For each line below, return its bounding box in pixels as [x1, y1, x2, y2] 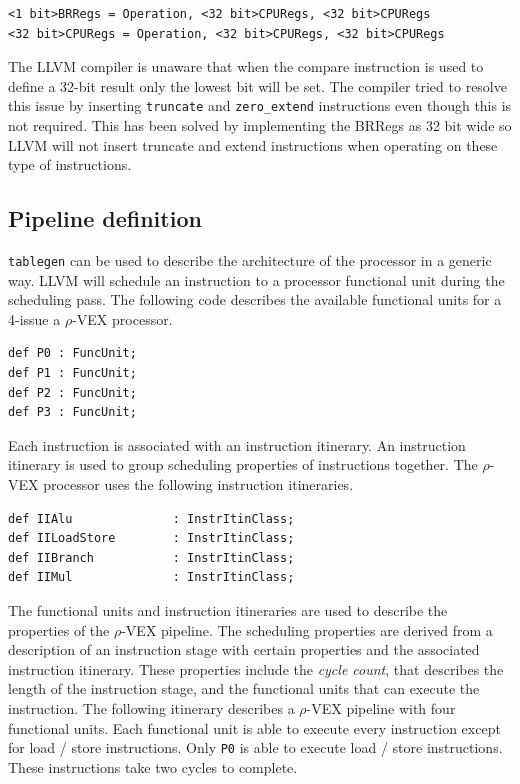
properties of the [8, 619, 110, 640]
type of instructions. [8, 154, 132, 175]
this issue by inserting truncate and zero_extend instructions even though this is [8, 95, 512, 116]
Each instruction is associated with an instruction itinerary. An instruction [8, 434, 466, 455]
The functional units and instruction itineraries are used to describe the [8, 599, 448, 620]
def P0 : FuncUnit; [8, 346, 137, 361]
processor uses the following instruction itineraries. [43, 474, 354, 495]
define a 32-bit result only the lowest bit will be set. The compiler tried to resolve [8, 75, 507, 96]
